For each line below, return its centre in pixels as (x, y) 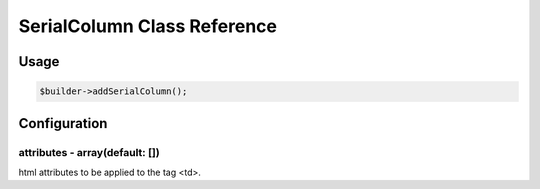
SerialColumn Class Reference (147, 26)
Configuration (63, 123)
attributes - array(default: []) (89, 152)
